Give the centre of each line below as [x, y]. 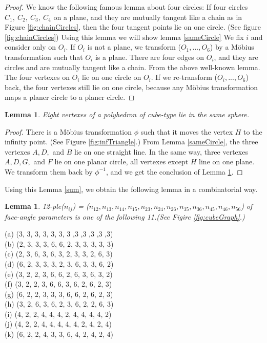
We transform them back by [49, 171]
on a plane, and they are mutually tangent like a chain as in [148, 17]
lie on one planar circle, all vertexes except [121, 162]
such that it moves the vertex [187, 131]
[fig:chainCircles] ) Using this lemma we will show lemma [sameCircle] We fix [124, 37]
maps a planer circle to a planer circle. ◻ [70, 97]
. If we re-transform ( [184, 77]
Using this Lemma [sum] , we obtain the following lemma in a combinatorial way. [131, 189]
